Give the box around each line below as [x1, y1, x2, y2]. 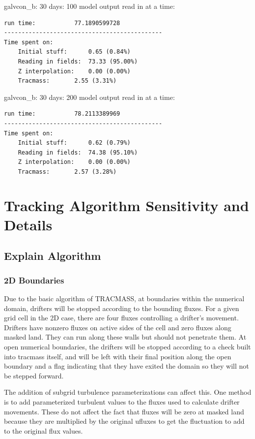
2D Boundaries [4, 274, 64, 286]
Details [4, 214, 53, 234]
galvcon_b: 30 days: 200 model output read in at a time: [4, 92, 175, 102]
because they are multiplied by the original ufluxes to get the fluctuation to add [4, 416, 245, 426]
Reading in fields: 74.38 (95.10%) [18, 149, 138, 156]
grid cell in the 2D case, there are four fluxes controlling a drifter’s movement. [4, 313, 239, 323]
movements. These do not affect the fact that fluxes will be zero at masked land [4, 406, 244, 416]
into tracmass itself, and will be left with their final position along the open [4, 351, 231, 361]
